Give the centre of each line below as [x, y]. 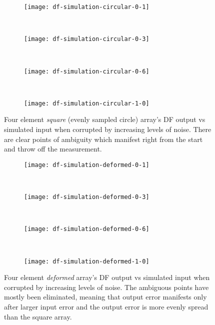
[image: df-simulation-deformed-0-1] [87, 165]
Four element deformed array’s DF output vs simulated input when [107, 277]
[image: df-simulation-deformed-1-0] [87, 261]
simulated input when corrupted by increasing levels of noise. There [108, 129]
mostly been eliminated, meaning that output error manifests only [105, 297]
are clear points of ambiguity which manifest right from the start [103, 139]
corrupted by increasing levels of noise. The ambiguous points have [106, 287]
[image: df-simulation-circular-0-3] [87, 39]
